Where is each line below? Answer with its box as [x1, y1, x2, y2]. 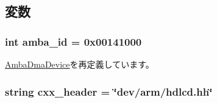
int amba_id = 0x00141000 [5, 34, 142, 49]
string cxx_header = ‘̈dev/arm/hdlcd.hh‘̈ [5, 83, 213, 99]
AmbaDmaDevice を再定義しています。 [5, 58, 154, 70]
